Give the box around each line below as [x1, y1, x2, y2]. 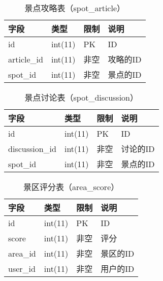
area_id [8, 247, 36, 259]
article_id [8, 53, 43, 65]
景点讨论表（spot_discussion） [24, 91, 139, 103]
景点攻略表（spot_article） [24, 2, 125, 14]
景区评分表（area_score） [23, 181, 119, 193]
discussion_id [8, 142, 56, 154]
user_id [8, 262, 36, 274]
